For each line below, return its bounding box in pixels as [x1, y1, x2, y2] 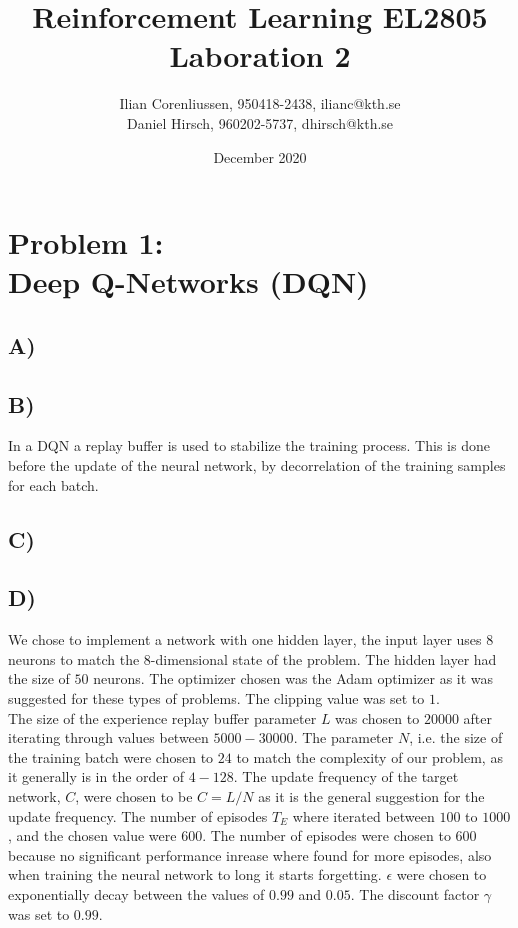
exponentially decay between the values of [8, 883, 265, 904]
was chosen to [335, 707, 420, 728]
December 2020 [213, 146, 307, 167]
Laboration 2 [169, 35, 351, 76]
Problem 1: [8, 222, 164, 263]
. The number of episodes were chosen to [202, 825, 451, 846]
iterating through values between [8, 727, 209, 748]
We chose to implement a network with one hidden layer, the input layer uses [8, 629, 482, 650]
